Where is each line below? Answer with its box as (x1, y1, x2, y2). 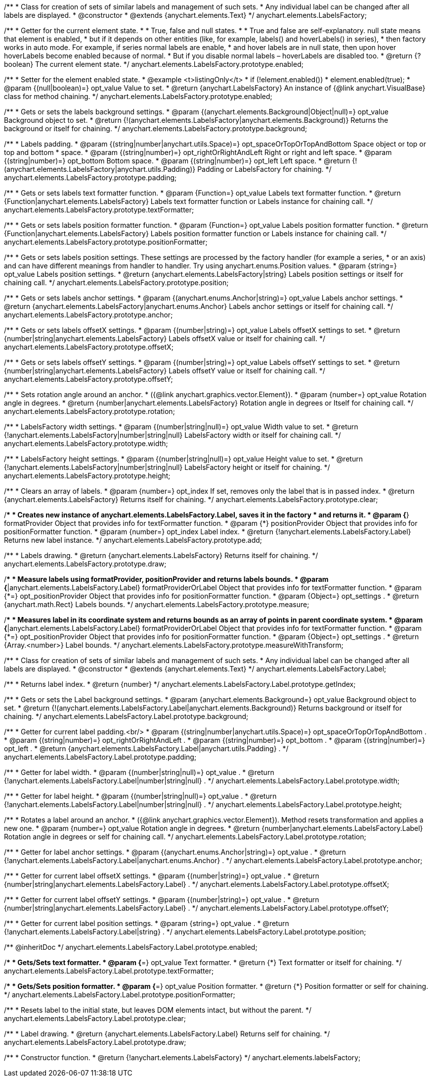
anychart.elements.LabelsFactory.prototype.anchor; (4, 310, 173, 319)
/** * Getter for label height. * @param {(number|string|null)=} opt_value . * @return (4, 792, 277, 800)
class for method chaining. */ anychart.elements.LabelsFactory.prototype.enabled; (4, 92, 272, 101)
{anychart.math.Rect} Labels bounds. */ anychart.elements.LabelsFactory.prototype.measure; (4, 600, 309, 609)
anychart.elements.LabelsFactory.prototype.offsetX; (4, 343, 173, 351)
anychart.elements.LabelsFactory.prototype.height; (4, 471, 171, 480)
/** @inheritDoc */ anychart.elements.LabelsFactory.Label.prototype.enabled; (4, 943, 258, 951)
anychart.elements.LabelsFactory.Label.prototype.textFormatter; (4, 967, 214, 975)
